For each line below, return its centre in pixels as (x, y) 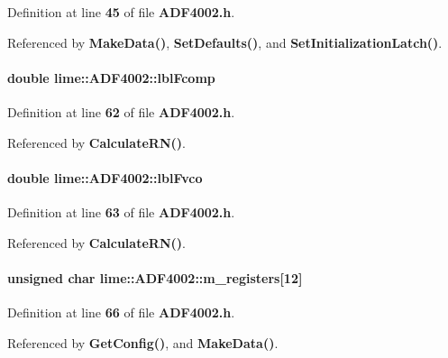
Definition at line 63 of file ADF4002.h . (121, 211)
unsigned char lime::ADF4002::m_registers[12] (155, 277)
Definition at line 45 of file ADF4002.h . (121, 12)
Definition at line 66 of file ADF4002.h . (121, 312)
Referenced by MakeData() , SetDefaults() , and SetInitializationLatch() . (225, 42)
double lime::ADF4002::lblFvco (105, 177)
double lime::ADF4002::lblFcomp (111, 77)
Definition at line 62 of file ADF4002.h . (121, 111)
